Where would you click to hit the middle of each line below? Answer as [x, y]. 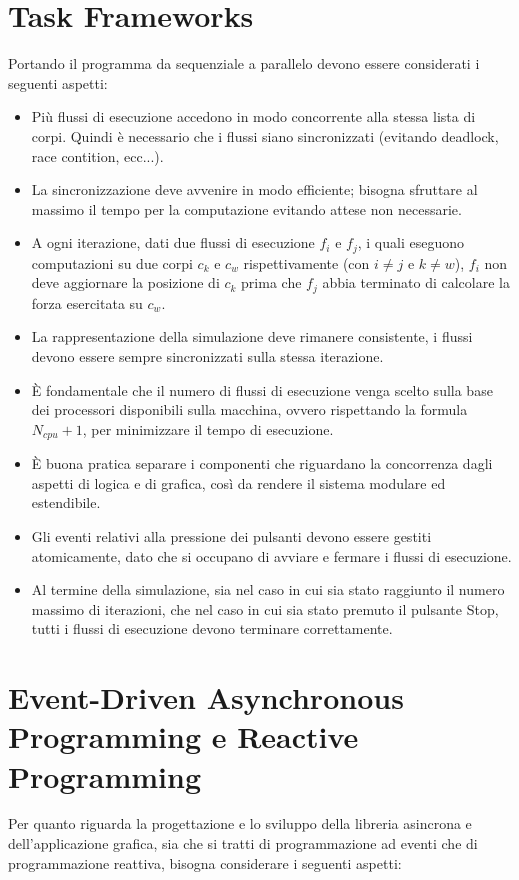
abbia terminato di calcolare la [416, 282]
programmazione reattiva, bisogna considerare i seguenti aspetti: [205, 862]
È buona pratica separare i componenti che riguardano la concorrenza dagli [262, 463]
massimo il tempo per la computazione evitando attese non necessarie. [246, 208]
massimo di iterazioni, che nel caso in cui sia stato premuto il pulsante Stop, [265, 608]
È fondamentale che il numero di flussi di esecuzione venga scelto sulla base [262, 389]
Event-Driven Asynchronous [206, 697]
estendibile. [66, 502]
